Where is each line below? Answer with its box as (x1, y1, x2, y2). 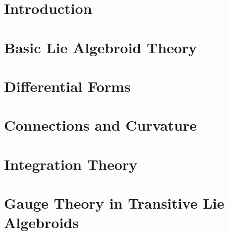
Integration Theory (4, 154, 138, 174)
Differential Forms (4, 76, 131, 96)
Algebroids (4, 212, 79, 233)
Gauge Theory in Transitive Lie (4, 193, 225, 213)
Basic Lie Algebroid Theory (4, 37, 197, 57)
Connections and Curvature (4, 115, 197, 135)
